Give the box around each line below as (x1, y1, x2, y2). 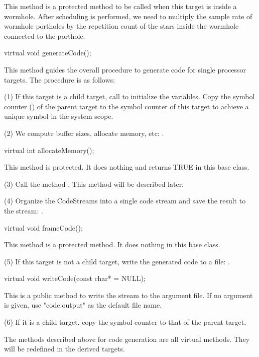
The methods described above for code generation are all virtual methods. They (4, 333, 250, 344)
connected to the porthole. (4, 30, 85, 41)
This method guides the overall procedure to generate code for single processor (4, 64, 246, 75)
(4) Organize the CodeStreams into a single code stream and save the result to (4, 195, 246, 206)
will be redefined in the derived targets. (4, 343, 125, 354)
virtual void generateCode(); (4, 47, 91, 58)
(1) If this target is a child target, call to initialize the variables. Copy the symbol (4, 91, 255, 102)
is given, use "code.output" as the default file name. (4, 300, 162, 310)
